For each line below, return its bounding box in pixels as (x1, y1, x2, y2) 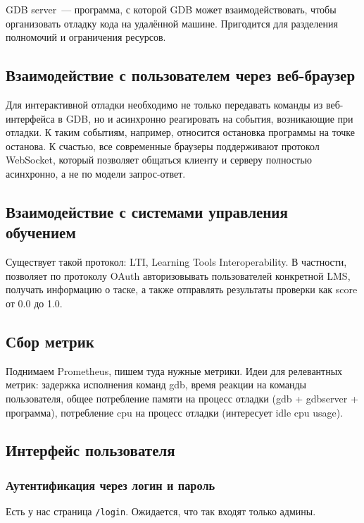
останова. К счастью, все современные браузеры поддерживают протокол (6, 138, 320, 153)
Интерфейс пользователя (6, 439, 175, 461)
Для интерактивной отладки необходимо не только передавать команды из (6, 97, 323, 111)
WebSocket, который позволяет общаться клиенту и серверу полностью (6, 152, 313, 167)
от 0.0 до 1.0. (6, 295, 63, 310)
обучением (6, 221, 76, 243)
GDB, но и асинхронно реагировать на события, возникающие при (65, 111, 353, 125)
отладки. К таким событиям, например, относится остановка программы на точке (6, 125, 356, 140)
